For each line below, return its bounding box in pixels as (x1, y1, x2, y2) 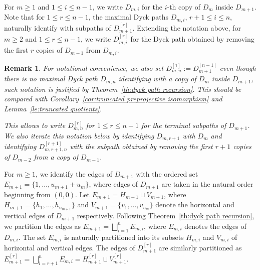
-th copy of (167, 2, 200, 12)
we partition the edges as (4, 220, 81, 231)
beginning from (4, 189, 51, 199)
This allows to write (4, 120, 66, 130)
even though (219, 62, 256, 73)
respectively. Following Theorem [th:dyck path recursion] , (77, 210, 254, 221)
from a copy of (34, 152, 79, 162)
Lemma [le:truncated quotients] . (4, 103, 102, 113)
